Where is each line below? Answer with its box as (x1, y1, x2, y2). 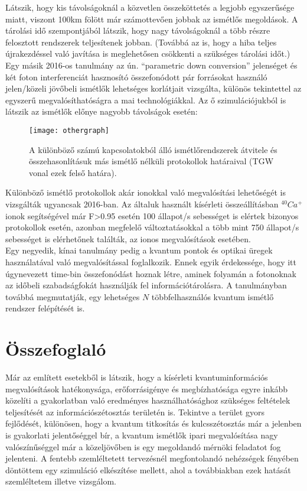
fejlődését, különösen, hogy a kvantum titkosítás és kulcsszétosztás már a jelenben (5, 417, 302, 430)
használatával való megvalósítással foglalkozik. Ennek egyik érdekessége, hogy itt (5, 255, 296, 268)
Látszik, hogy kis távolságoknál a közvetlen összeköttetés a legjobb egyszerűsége (5, 1, 295, 13)
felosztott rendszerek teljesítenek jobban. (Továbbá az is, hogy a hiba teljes (5, 35, 277, 48)
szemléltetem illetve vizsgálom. (5, 475, 116, 487)
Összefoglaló (5, 337, 106, 361)
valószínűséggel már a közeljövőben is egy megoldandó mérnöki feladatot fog (5, 440, 281, 453)
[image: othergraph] (29, 126, 110, 135)
